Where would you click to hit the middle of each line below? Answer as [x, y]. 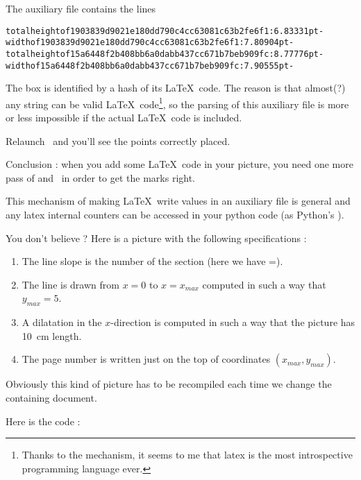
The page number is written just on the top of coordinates [146, 359]
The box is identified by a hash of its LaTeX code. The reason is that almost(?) [176, 88]
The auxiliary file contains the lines [81, 8]
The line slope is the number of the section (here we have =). [152, 261]
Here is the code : [43, 421]
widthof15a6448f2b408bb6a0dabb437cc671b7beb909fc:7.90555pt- [150, 66]
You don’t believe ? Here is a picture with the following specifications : [156, 238]
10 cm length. [52, 335]
